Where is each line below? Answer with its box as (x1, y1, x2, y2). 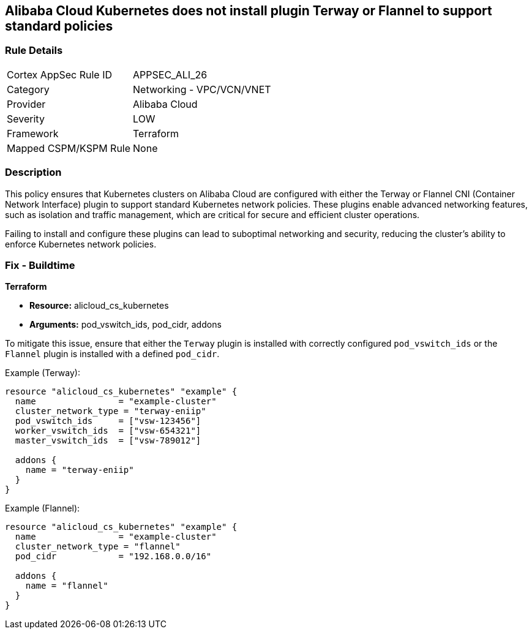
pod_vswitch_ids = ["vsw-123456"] (15, 416, 201, 426)
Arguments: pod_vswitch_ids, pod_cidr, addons (29, 319, 222, 330)
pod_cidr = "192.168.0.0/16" (15, 551, 212, 562)
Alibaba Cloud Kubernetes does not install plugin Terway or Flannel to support (5, 3, 492, 18)
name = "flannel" (25, 581, 108, 591)
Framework (7, 127, 59, 140)
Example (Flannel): (5, 503, 80, 514)
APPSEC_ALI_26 (133, 68, 208, 81)
